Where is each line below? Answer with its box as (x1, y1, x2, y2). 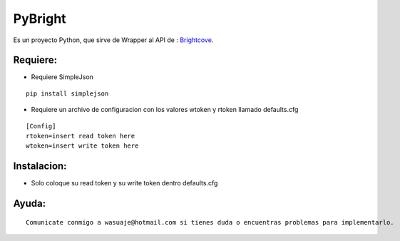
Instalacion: (13, 160, 67, 173)
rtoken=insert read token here (26, 132, 135, 140)
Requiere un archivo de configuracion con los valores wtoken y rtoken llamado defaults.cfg (31, 106, 299, 114)
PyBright (13, 11, 67, 26)
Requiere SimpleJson (31, 73, 94, 81)
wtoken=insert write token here (26, 142, 139, 150)
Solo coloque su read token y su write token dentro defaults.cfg (31, 179, 218, 188)
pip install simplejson (26, 89, 109, 98)
